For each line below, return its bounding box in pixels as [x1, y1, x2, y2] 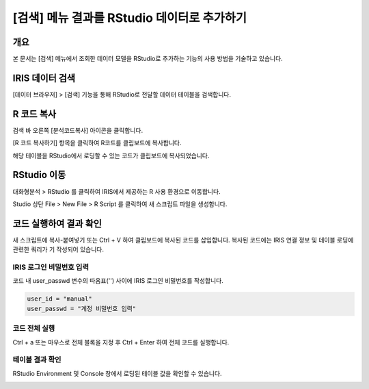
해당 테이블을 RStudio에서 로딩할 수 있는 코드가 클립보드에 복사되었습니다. [12, 151, 210, 160]
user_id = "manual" [27, 295, 92, 303]
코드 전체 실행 [12, 324, 55, 334]
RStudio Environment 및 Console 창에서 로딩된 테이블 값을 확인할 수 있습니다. [12, 369, 222, 377]
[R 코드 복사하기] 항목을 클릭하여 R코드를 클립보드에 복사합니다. [12, 139, 182, 147]
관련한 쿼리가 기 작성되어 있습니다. [12, 245, 104, 253]
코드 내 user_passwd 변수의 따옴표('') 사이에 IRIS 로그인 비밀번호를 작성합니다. [12, 277, 223, 285]
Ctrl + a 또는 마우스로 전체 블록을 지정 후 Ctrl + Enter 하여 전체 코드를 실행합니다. [12, 338, 230, 346]
